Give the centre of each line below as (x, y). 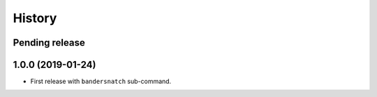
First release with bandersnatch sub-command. (101, 81)
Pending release (49, 43)
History (35, 18)
